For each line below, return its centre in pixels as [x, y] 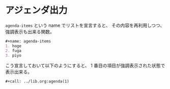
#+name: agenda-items [28, 41]
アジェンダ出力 [36, 10]
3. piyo [13, 55]
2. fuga [13, 51]
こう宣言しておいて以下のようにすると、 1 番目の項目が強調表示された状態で [85, 66]
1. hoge [13, 46]
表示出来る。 [19, 72]
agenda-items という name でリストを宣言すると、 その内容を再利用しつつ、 [85, 25]
